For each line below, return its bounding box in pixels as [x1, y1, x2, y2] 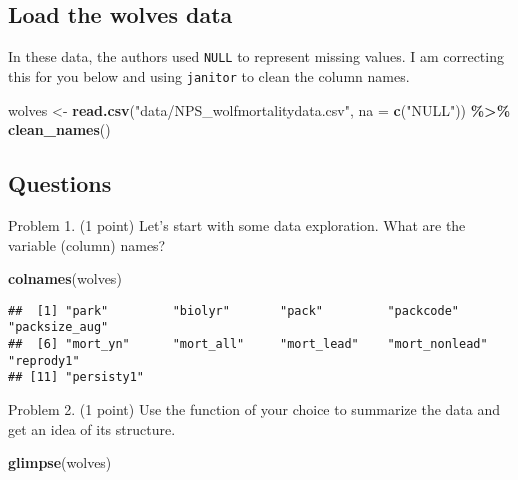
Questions [8, 168, 112, 199]
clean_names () [8, 119, 111, 140]
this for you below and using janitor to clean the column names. [8, 65, 410, 86]
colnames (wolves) [8, 268, 122, 289]
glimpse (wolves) [8, 452, 112, 473]
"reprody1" [8, 353, 80, 368]
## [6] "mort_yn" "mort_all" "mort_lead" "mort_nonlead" [8, 337, 488, 351]
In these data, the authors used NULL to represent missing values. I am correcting [8, 46, 504, 67]
